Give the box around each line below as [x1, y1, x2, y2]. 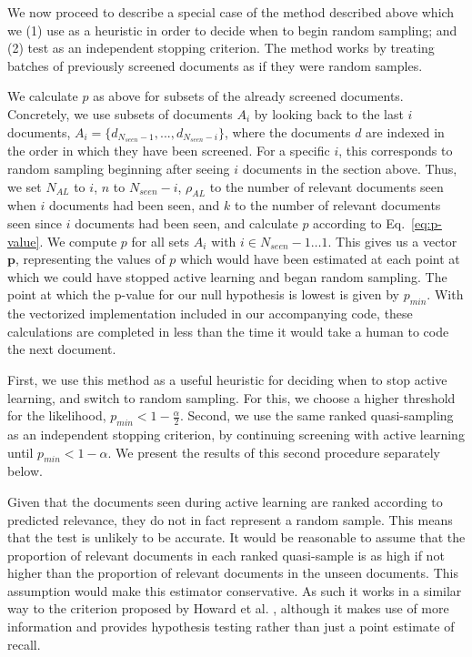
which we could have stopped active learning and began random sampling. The [7, 267, 447, 286]
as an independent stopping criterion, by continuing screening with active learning [7, 424, 465, 443]
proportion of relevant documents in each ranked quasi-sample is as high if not [7, 545, 445, 564]
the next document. [7, 339, 116, 359]
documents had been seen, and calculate [75, 214, 298, 232]
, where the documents [224, 122, 351, 141]
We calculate [7, 86, 78, 106]
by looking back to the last [254, 104, 404, 123]
